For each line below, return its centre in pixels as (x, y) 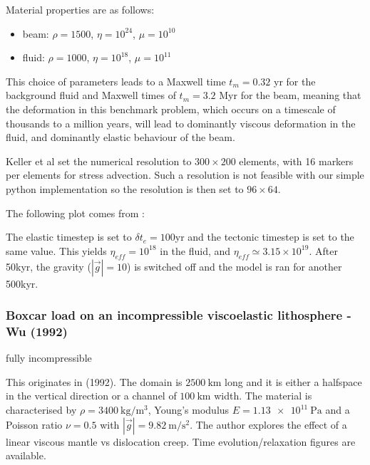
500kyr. (22, 283)
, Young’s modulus (189, 410)
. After (323, 250)
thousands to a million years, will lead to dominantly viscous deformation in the (181, 123)
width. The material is (263, 396)
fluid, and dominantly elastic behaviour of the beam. (120, 137)
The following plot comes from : (75, 213)
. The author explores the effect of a (268, 424)
